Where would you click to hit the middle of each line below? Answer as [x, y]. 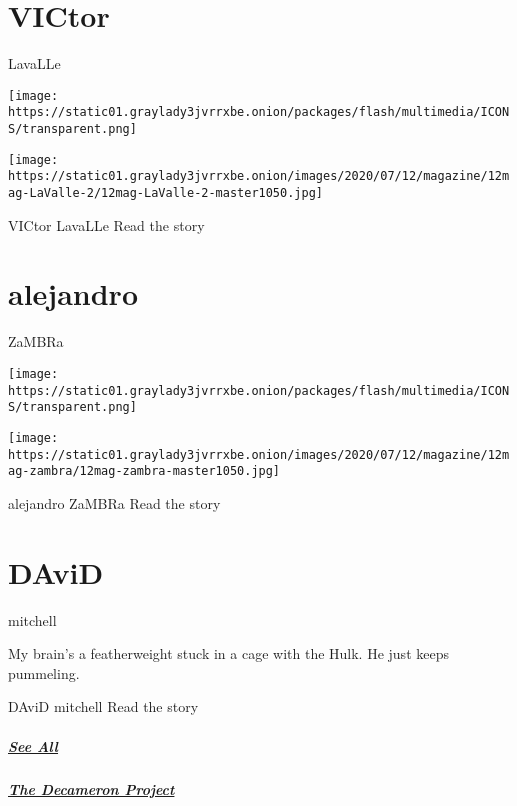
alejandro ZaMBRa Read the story [114, 502]
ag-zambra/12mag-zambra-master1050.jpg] [144, 471]
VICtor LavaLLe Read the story [106, 224]
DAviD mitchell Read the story [103, 706]
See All [33, 745]
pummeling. [44, 672]
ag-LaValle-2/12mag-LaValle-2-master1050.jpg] [165, 193]
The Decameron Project [91, 788]
